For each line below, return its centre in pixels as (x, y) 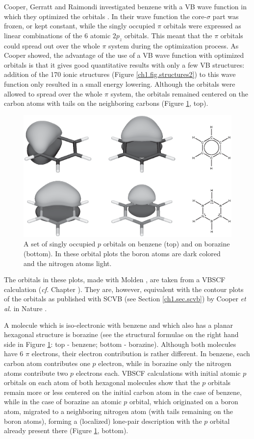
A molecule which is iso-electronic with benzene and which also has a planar (119, 325)
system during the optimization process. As (174, 45)
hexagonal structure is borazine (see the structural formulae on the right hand (121, 334)
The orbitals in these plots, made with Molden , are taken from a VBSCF (115, 280)
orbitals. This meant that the (168, 35)
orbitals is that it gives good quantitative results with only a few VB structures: (124, 64)
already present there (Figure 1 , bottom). (66, 430)
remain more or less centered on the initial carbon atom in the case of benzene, (123, 392)
